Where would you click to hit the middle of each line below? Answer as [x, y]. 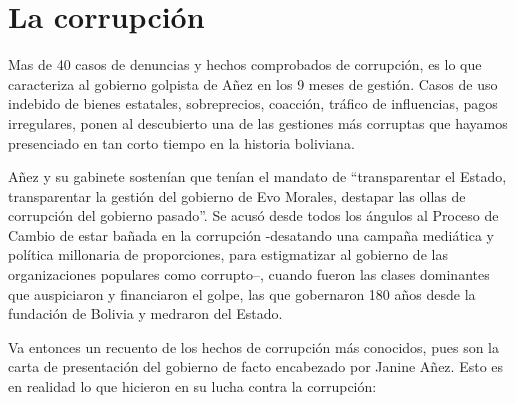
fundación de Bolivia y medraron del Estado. [145, 313]
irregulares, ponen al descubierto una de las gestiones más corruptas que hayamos [258, 122]
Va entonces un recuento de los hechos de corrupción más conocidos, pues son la [253, 346]
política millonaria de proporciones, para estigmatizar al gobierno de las [228, 254]
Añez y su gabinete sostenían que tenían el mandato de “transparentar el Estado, [257, 176]
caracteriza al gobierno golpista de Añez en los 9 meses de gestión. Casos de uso [253, 83]
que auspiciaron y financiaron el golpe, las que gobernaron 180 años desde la [242, 293]
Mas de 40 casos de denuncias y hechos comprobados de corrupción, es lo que [245, 64]
